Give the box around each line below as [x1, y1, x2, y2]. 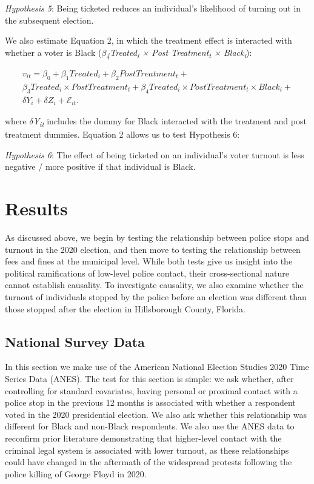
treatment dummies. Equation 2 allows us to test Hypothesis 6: [5, 128, 240, 141]
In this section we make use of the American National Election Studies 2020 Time [5, 360, 309, 373]
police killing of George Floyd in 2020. [5, 467, 147, 480]
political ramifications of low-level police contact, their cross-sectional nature [5, 266, 290, 279]
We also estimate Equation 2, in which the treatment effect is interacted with [5, 34, 292, 47]
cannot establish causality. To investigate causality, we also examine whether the [5, 278, 304, 291]
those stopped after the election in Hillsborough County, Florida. [5, 302, 246, 315]
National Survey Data [5, 332, 145, 351]
